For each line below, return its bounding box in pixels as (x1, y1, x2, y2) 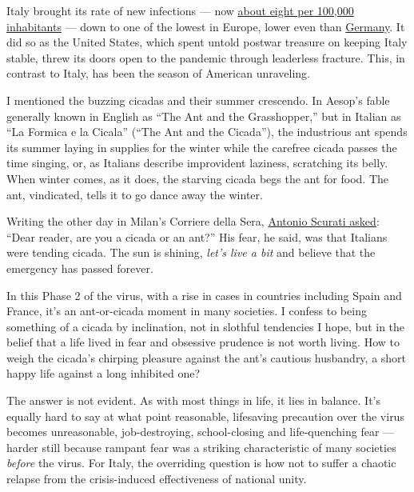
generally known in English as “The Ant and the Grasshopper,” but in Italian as (6, 107, 401, 124)
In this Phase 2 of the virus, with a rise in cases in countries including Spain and (6, 286, 402, 303)
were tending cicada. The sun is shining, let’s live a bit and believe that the (6, 244, 376, 261)
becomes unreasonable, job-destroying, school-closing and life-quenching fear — (6, 423, 395, 440)
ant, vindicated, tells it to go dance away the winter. (6, 186, 263, 202)
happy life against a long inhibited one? (6, 365, 201, 382)
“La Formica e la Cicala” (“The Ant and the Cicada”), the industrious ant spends (6, 123, 408, 140)
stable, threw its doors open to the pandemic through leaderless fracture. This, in (6, 49, 405, 66)
